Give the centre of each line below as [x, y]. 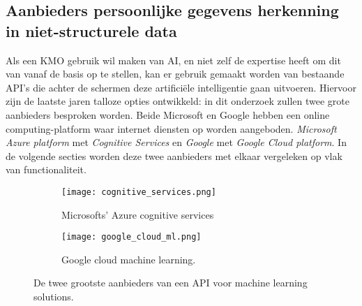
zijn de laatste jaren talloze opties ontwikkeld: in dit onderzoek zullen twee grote [178, 101]
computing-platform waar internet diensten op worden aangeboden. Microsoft [171, 128]
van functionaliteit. [46, 169]
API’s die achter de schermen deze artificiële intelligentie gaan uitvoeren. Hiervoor [181, 87]
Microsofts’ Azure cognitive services [138, 214]
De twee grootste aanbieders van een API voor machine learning [171, 283]
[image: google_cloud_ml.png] [131, 237]
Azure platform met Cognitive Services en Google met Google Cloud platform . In [176, 142]
